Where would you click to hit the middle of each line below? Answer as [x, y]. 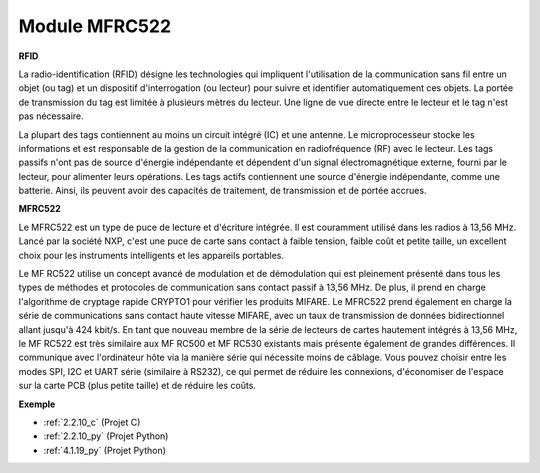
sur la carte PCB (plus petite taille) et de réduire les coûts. [137, 386]
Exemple [37, 404]
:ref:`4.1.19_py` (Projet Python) [105, 450]
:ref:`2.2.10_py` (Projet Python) [106, 436]
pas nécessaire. [51, 116]
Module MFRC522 [95, 26]
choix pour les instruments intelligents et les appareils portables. [151, 255]
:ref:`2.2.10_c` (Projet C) [92, 422]
